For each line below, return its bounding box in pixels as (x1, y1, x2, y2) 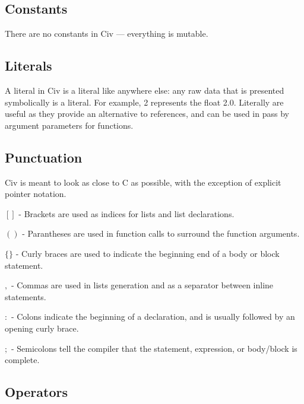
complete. (5, 354, 40, 366)
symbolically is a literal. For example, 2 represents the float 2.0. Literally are (5, 96, 284, 108)
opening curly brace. (5, 322, 79, 334)
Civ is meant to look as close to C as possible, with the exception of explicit (5, 176, 281, 188)
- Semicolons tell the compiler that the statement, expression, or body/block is (11, 342, 297, 354)
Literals (5, 56, 52, 75)
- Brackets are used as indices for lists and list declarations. (18, 207, 235, 220)
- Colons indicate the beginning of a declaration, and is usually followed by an (11, 310, 295, 323)
